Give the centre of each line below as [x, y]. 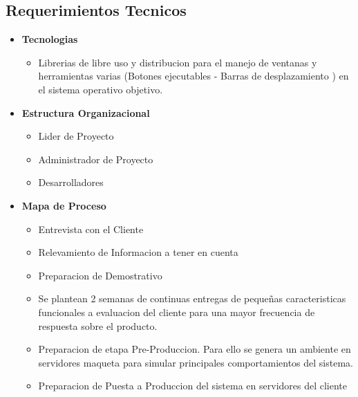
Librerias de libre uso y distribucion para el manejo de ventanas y [178, 62]
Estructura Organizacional [86, 112]
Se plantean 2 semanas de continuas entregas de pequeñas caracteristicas [192, 298]
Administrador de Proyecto [96, 159]
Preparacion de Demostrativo [100, 275]
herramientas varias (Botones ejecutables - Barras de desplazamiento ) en [194, 76]
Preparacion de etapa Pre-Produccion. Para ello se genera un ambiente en [195, 349]
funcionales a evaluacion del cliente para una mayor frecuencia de [177, 312]
